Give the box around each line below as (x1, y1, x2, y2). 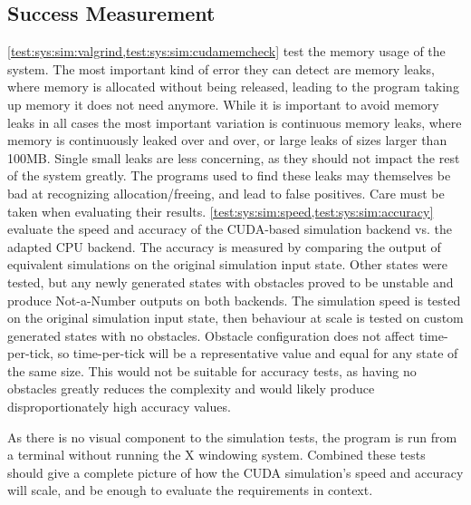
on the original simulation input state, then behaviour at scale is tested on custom (7, 308, 464, 327)
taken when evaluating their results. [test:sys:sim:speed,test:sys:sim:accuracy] (7, 201, 434, 220)
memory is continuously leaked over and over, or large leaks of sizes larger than (7, 131, 447, 150)
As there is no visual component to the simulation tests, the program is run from (7, 427, 457, 446)
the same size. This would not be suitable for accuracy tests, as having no (7, 361, 417, 380)
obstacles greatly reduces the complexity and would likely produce (7, 379, 375, 398)
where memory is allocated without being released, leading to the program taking (7, 77, 459, 96)
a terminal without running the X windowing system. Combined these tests (7, 445, 426, 464)
